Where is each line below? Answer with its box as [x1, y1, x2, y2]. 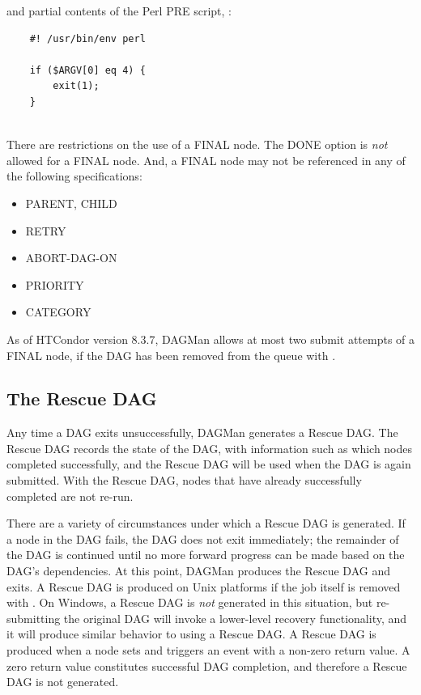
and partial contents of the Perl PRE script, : [6, 2, 232, 19]
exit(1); [53, 80, 100, 92]
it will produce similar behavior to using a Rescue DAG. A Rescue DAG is [6, 625, 376, 642]
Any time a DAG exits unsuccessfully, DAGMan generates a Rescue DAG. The [6, 424, 398, 441]
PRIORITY [25, 276, 84, 293]
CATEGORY [25, 303, 91, 320]
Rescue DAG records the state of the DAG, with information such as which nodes [6, 439, 413, 456]
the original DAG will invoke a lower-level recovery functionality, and [63, 609, 407, 626]
